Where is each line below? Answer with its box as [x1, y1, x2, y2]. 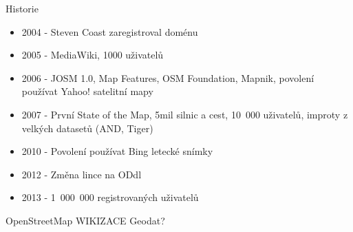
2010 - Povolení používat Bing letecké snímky [21, 144, 213, 158]
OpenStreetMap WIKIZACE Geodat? [6, 213, 165, 227]
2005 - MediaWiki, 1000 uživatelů [21, 48, 164, 62]
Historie [6, 1, 39, 15]
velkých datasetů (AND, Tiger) [21, 120, 153, 135]
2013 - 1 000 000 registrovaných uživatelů [21, 190, 199, 204]
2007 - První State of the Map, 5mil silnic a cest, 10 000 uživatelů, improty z [21, 107, 348, 121]
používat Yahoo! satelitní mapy [21, 84, 153, 98]
